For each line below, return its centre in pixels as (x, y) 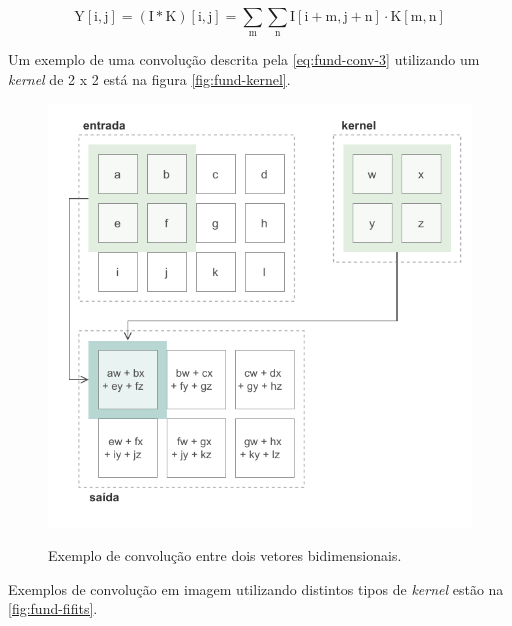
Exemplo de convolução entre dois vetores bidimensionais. (225, 555)
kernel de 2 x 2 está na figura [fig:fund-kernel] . (149, 78)
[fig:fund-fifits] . (53, 608)
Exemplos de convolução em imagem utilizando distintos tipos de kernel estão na (256, 588)
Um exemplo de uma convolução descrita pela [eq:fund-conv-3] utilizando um (244, 59)
